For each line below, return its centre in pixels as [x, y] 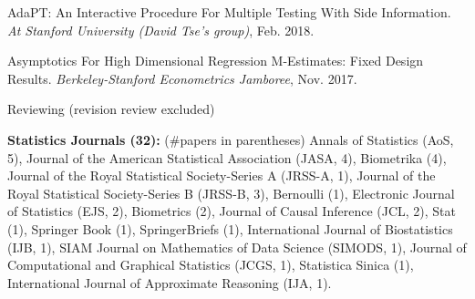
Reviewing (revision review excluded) [111, 109]
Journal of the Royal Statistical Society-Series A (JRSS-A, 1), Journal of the [222, 175]
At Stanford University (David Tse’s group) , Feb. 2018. [161, 30]
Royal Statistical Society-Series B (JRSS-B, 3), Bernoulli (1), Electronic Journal [231, 193]
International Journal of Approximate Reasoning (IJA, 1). [170, 282]
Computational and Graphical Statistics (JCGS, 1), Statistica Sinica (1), [211, 265]
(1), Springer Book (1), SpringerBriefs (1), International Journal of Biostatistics [230, 228]
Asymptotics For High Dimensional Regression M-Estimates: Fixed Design [216, 61]
